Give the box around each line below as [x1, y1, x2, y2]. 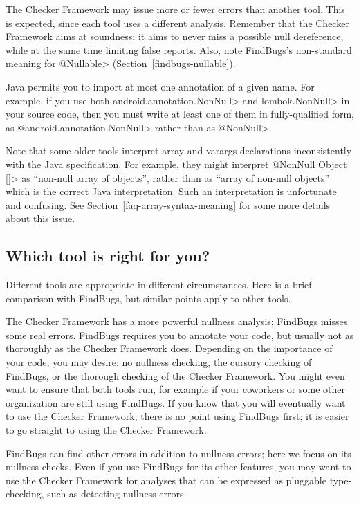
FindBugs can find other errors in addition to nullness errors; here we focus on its [6, 446, 351, 460]
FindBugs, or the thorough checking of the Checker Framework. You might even [6, 368, 345, 383]
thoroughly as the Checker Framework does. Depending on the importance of [6, 341, 333, 356]
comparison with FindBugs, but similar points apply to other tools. [6, 291, 291, 305]
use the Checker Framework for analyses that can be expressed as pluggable [6, 472, 326, 487]
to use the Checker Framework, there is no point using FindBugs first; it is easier [6, 409, 349, 423]
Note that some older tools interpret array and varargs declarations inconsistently [6, 143, 352, 158]
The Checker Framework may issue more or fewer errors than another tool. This [6, 2, 345, 16]
